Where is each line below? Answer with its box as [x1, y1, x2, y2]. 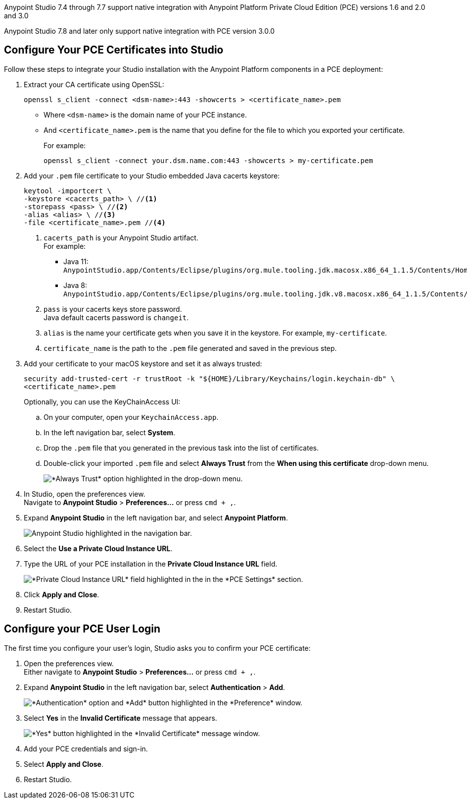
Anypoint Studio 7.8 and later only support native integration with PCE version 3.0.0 [4, 27, 275, 35]
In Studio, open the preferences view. [24, 489, 145, 498]
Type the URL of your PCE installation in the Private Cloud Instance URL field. [24, 559, 278, 568]
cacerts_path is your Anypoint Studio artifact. [44, 233, 198, 242]
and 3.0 [4, 11, 29, 20]
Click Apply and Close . [24, 590, 99, 599]
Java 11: [63, 257, 89, 266]
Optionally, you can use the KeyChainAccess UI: [24, 397, 181, 406]
